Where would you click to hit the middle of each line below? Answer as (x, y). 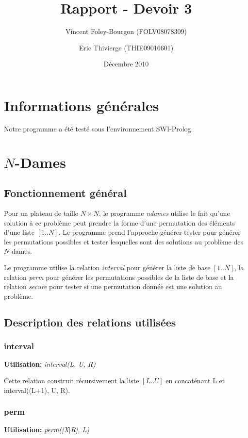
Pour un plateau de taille (41, 213)
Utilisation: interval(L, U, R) (50, 364)
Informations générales (82, 105)
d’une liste (19, 232)
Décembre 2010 (126, 64)
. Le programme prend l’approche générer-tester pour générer (149, 232)
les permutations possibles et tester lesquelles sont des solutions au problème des (124, 241)
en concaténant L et (195, 380)
